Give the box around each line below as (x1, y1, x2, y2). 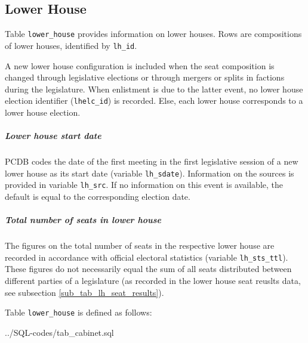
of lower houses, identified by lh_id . (5, 39, 137, 51)
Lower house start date (5, 129, 101, 142)
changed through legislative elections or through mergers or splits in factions (5, 71, 285, 84)
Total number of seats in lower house (5, 214, 161, 226)
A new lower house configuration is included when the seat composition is (5, 59, 275, 72)
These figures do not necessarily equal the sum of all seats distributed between (5, 262, 292, 275)
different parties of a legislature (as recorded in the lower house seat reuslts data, (5, 274, 301, 287)
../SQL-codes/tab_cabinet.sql (5, 326, 114, 338)
